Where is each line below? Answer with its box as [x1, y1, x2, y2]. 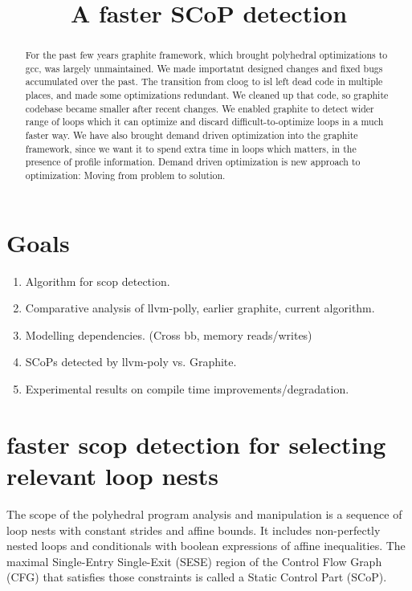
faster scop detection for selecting [6, 427, 386, 460]
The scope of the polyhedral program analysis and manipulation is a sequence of [6, 505, 402, 522]
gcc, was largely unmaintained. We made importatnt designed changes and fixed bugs [25, 61, 383, 75]
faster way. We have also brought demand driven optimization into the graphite [25, 128, 358, 142]
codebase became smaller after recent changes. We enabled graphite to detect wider [25, 101, 374, 115]
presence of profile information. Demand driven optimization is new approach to [25, 155, 361, 169]
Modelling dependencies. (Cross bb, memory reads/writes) [25, 326, 312, 343]
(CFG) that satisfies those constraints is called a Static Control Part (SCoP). [6, 569, 387, 585]
